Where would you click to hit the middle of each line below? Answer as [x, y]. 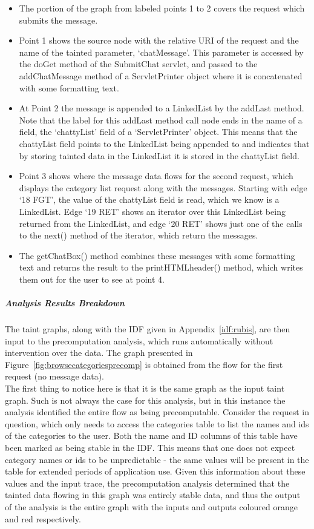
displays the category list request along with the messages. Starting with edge [163, 187]
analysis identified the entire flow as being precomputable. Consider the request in [157, 412]
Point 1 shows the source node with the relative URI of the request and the [159, 40]
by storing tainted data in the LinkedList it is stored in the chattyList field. [159, 155]
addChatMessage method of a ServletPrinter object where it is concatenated [161, 75]
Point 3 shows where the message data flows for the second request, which [156, 176]
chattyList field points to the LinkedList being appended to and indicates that [164, 143]
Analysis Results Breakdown [65, 303]
